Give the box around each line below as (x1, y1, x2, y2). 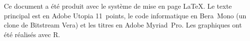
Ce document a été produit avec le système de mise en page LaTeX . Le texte (4, 1, 232, 11)
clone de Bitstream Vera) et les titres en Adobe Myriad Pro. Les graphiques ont (4, 20, 242, 30)
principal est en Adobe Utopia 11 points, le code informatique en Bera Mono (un (4, 10, 247, 20)
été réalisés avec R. (4, 29, 60, 39)
